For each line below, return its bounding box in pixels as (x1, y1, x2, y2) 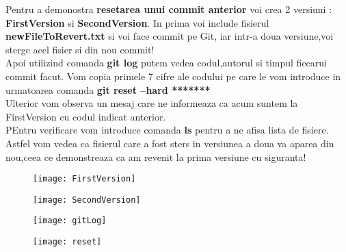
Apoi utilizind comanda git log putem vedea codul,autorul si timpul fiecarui (5, 55, 327, 70)
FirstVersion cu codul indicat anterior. (5, 109, 166, 123)
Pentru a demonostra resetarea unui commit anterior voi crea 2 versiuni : (5, 2, 332, 16)
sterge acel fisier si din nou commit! (5, 42, 155, 56)
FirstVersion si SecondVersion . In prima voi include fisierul (5, 15, 269, 29)
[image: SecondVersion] (33, 194, 141, 205)
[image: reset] (33, 237, 102, 247)
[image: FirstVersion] (33, 174, 136, 184)
